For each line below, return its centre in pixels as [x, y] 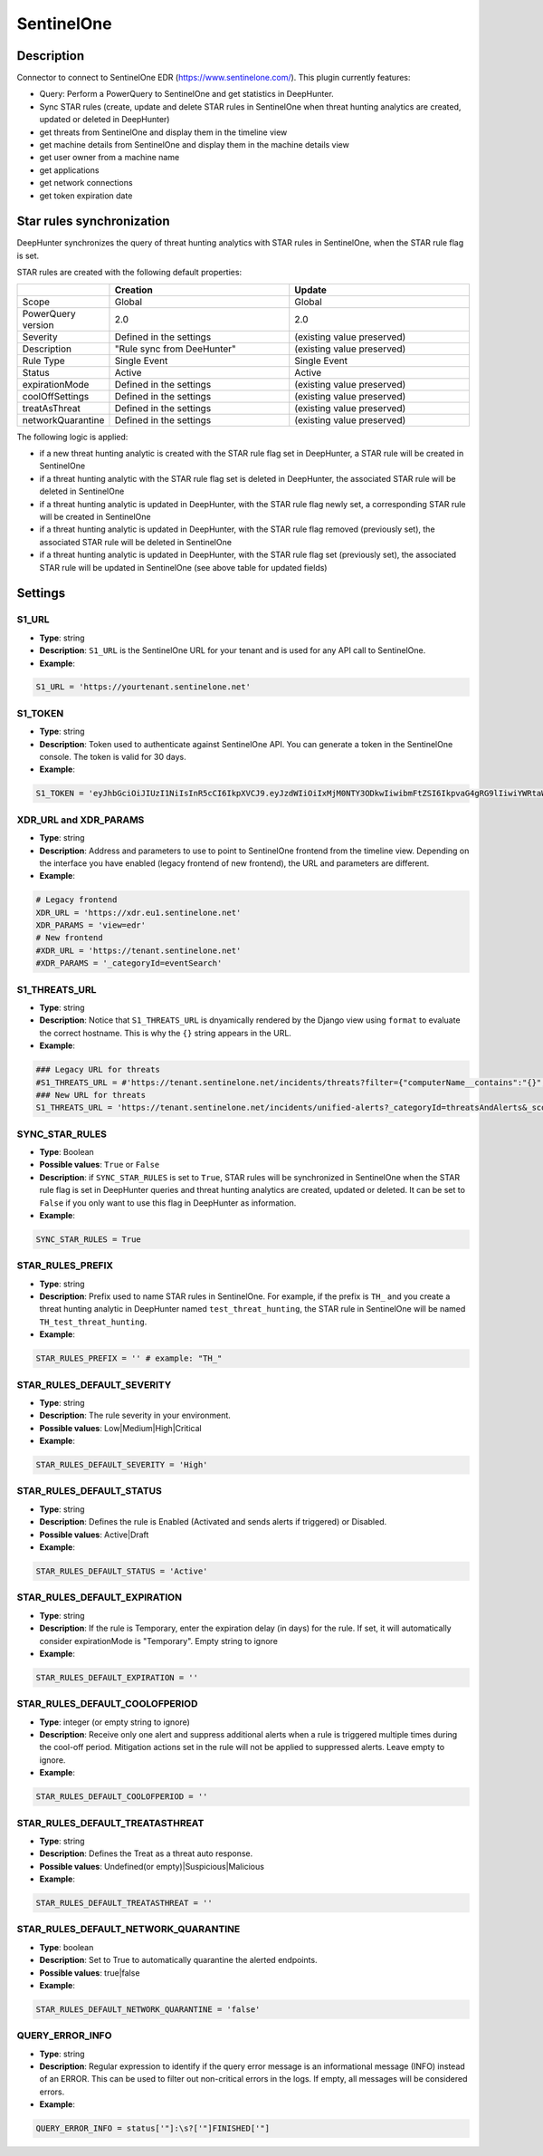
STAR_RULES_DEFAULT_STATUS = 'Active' [122, 1571]
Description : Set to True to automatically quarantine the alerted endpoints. [178, 1960]
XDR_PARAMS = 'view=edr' [91, 925]
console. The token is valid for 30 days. [113, 757]
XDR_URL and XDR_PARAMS [81, 820]
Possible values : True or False [100, 1165]
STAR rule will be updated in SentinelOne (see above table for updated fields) [183, 567]
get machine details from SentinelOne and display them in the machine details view [195, 145]
